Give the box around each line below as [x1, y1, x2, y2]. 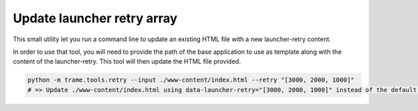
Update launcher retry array [13, 10, 178, 26]
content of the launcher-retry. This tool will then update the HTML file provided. [13, 57, 241, 66]
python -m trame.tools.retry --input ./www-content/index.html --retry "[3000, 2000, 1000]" [27, 76, 355, 84]
